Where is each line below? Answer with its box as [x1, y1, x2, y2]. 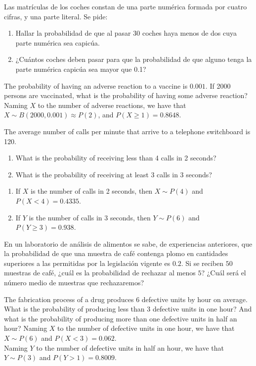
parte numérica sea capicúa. [15, 37, 100, 48]
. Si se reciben [181, 258, 224, 268]
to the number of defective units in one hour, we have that [57, 323, 235, 333]
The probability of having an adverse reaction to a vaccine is [4, 80, 188, 91]
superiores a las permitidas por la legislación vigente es [4, 258, 171, 268]
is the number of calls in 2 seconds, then [31, 186, 153, 196]
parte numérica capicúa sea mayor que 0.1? [15, 63, 146, 74]
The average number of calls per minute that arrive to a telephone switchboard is [4, 126, 251, 136]
